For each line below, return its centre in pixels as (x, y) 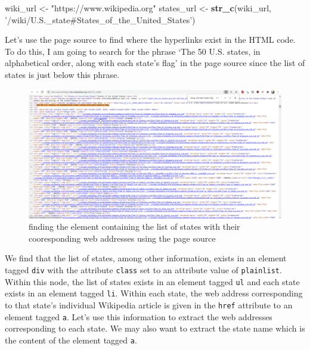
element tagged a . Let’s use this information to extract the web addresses (139, 316)
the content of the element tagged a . (71, 340)
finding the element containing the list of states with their (134, 226)
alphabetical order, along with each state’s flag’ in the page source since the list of (155, 63)
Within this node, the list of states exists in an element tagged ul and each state (152, 281)
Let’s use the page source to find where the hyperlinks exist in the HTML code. (150, 40)
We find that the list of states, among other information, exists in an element (146, 258)
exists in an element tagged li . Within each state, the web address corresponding (154, 293)
